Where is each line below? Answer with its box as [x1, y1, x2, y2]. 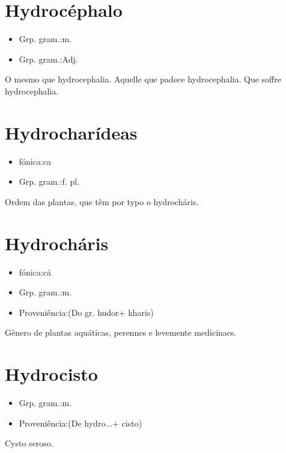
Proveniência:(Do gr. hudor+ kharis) [19, 306, 154, 318]
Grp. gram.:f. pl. [19, 175, 79, 188]
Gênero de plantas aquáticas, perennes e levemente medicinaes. [5, 326, 237, 339]
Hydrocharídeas [5, 120, 138, 144]
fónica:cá [19, 265, 52, 278]
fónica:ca [19, 155, 52, 167]
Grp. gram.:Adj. [19, 52, 78, 65]
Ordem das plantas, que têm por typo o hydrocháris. [5, 195, 199, 208]
